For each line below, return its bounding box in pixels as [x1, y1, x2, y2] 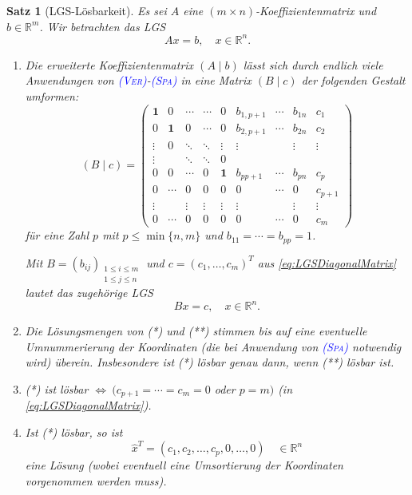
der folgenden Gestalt [301, 72, 406, 89]
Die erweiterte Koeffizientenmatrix [25, 56, 194, 73]
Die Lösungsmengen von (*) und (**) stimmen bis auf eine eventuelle [25, 323, 367, 339]
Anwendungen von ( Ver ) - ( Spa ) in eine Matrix [25, 72, 252, 89]
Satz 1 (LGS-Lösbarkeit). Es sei [6, 2, 167, 18]
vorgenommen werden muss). [25, 472, 167, 489]
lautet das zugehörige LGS [25, 284, 153, 301]
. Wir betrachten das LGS [39, 18, 166, 34]
